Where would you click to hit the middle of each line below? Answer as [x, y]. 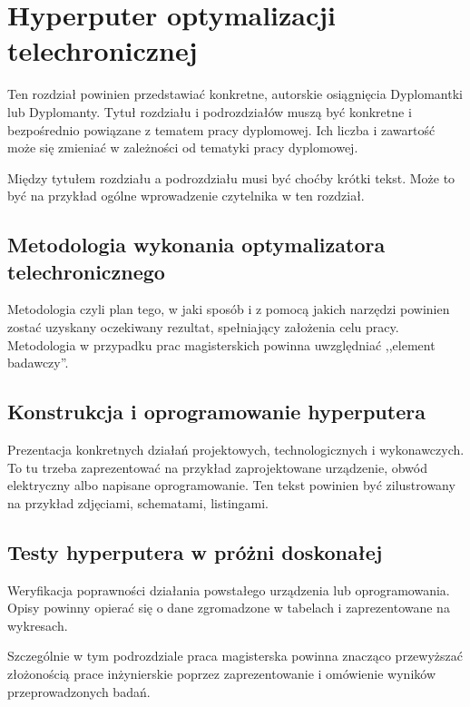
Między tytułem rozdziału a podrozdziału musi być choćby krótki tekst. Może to [231, 177]
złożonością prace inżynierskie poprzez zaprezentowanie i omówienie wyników [222, 673]
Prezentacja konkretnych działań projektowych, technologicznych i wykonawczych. [236, 450]
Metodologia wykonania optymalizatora [196, 245]
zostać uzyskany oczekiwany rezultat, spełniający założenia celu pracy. [203, 327]
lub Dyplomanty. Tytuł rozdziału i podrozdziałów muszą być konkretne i [210, 111]
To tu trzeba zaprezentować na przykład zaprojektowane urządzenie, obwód [217, 467]
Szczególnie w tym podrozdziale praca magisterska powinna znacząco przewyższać [235, 656]
